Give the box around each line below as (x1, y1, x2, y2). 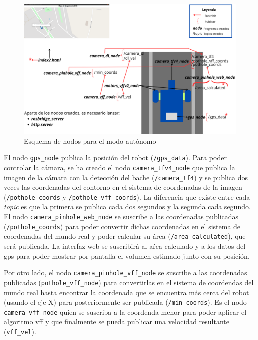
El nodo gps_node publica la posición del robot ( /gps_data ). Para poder (4, 152, 227, 163)
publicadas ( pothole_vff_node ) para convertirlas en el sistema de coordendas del (4, 277, 254, 287)
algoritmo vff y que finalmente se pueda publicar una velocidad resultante (4, 316, 230, 327)
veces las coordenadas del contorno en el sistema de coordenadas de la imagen (4, 182, 242, 192)
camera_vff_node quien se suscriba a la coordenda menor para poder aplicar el (4, 306, 247, 317)
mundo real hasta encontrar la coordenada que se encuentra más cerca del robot (4, 287, 249, 297)
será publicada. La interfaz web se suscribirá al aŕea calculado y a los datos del (4, 241, 246, 251)
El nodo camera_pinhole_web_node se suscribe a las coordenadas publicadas (4, 211, 239, 222)
